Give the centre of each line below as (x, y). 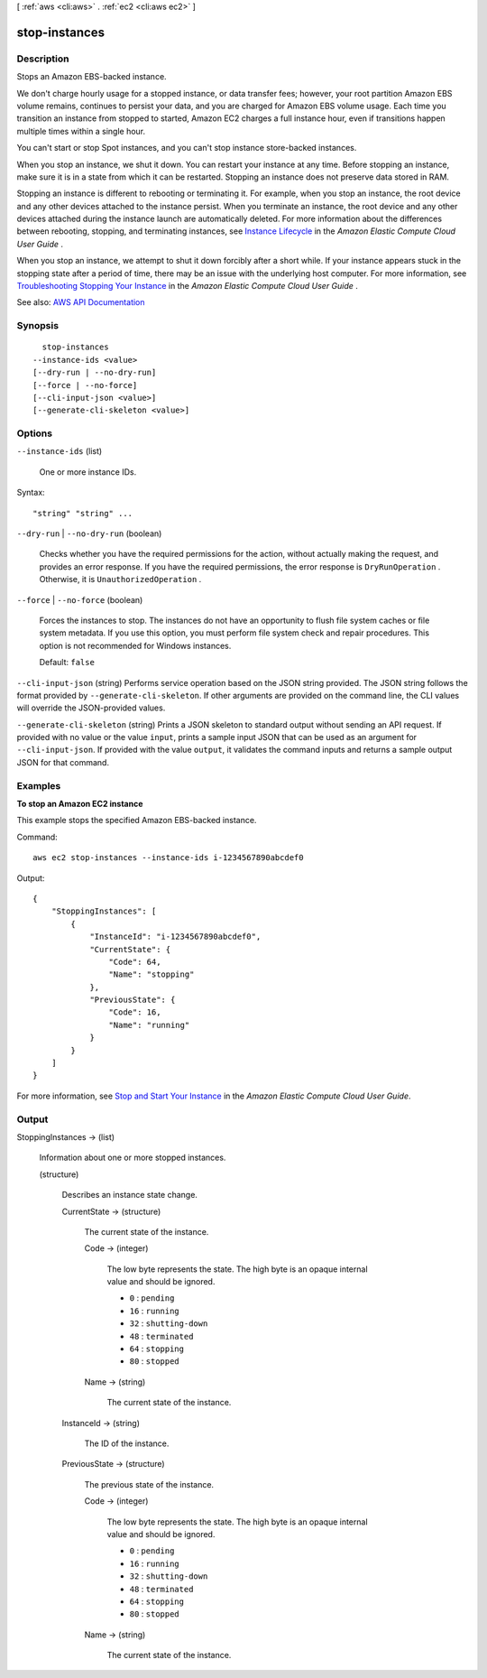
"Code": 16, (135, 1012)
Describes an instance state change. (130, 1195)
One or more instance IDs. (88, 472)
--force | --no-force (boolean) (80, 599)
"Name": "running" (149, 1025)
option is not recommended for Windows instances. (135, 645)
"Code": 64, (135, 962)
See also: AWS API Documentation (81, 302)
